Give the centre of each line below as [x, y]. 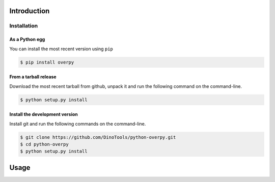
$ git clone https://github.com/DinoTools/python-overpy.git [98, 137]
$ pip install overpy [47, 62]
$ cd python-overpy [44, 144]
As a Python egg [27, 39]
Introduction [30, 11]
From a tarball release [33, 77]
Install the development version [44, 114]
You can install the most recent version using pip [61, 49]
